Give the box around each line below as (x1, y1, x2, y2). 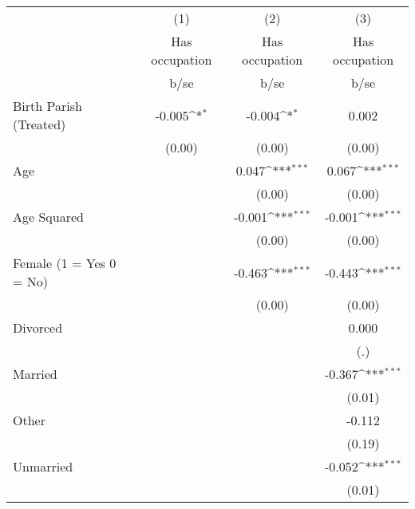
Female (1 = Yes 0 (13, 254, 117, 272)
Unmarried (13, 457, 73, 475)
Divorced (13, 318, 63, 337)
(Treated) (13, 115, 66, 133)
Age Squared (13, 207, 84, 226)
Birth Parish (13, 97, 82, 115)
